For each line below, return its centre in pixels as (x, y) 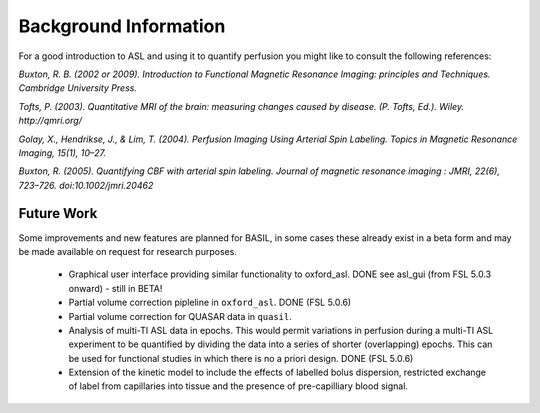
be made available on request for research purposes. (127, 251)
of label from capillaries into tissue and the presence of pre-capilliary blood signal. (238, 386)
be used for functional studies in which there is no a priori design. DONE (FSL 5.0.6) (241, 358)
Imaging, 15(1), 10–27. (62, 152)
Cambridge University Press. (77, 88)
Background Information (122, 26)
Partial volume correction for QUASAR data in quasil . (180, 316)
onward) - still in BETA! (115, 288)
